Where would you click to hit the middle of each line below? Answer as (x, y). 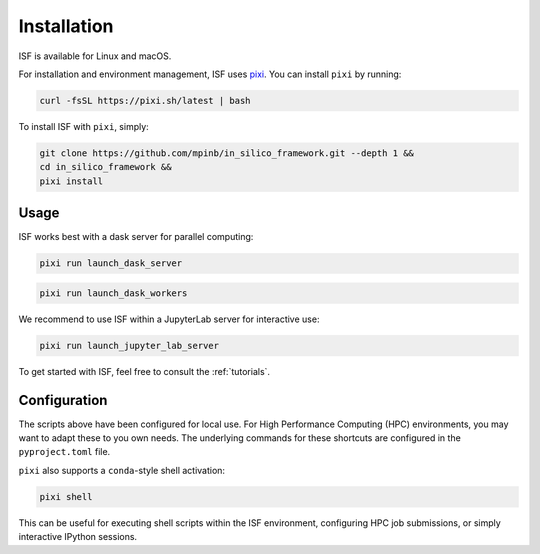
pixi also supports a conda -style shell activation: (121, 470)
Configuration (63, 400)
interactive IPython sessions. (78, 537)
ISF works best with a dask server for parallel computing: (136, 237)
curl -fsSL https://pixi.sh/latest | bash (145, 100)
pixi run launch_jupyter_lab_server (129, 345)
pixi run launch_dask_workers (113, 293)
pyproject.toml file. (64, 452)
